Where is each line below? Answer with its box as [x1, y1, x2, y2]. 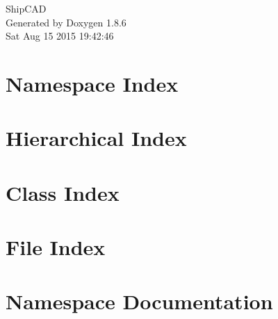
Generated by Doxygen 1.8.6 [6, 15, 126, 29]
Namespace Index [6, 69, 179, 97]
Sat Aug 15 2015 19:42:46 [6, 28, 114, 43]
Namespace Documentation [6, 287, 273, 316]
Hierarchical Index [6, 124, 187, 152]
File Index [6, 233, 106, 261]
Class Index [6, 178, 120, 206]
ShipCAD [6, 1, 47, 15]
